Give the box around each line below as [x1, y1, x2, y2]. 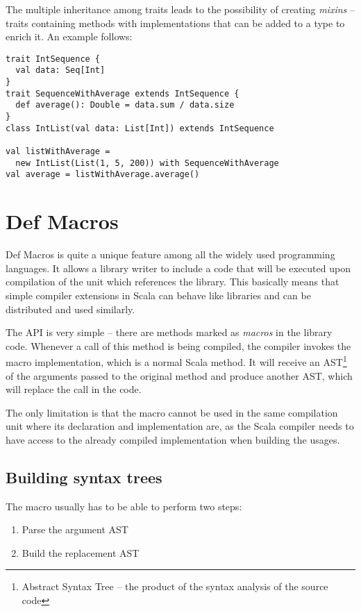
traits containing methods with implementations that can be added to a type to [6, 15, 345, 30]
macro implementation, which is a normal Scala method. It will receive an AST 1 [6, 353, 347, 369]
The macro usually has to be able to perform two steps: [6, 499, 242, 513]
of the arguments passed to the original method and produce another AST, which [6, 368, 353, 383]
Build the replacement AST [22, 545, 140, 560]
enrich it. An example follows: [6, 29, 133, 44]
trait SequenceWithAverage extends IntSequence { [6, 88, 240, 99]
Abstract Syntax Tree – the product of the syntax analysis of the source [22, 579, 328, 594]
